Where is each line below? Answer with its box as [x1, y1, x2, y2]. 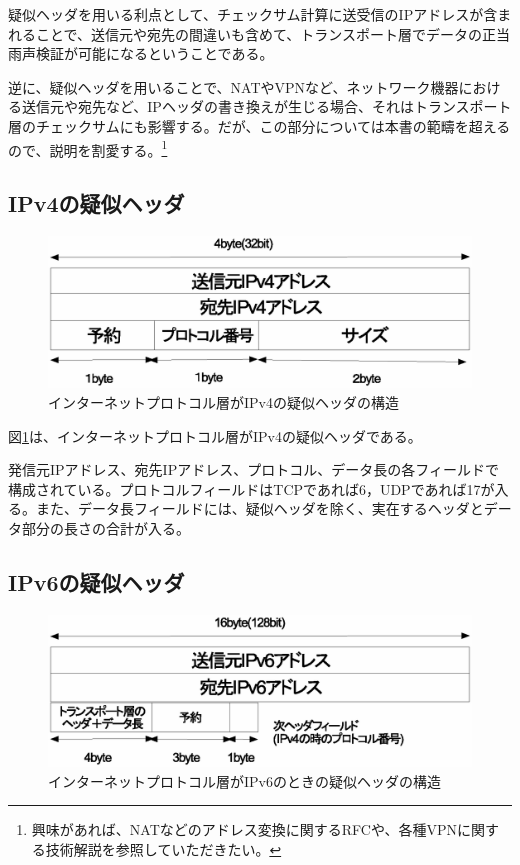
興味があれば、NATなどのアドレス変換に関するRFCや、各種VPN [31, 819, 458, 840]
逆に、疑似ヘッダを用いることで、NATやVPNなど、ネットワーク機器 [8, 76, 459, 97]
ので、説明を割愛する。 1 [8, 136, 168, 160]
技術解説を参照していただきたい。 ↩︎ [45, 838, 282, 859]
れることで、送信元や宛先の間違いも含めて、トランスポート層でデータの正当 [8, 23, 511, 44]
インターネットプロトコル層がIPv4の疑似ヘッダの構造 [48, 391, 399, 412]
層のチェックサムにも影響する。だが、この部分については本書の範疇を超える [8, 115, 511, 136]
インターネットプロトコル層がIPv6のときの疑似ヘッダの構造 [48, 770, 441, 791]
